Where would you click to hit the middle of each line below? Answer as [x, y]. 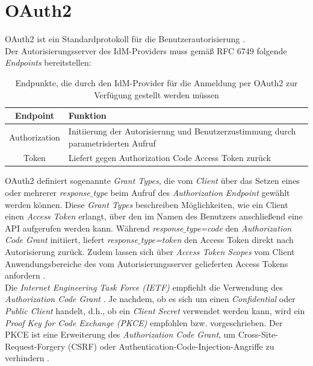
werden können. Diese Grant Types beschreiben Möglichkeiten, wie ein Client [147, 204]
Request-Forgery [35, 346]
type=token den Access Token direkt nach [217, 240]
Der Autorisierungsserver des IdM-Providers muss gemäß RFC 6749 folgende [146, 50]
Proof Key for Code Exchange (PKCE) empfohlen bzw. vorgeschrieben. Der [144, 322]
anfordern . [25, 275]
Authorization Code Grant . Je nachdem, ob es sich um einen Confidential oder [150, 299]
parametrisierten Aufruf [112, 143]
